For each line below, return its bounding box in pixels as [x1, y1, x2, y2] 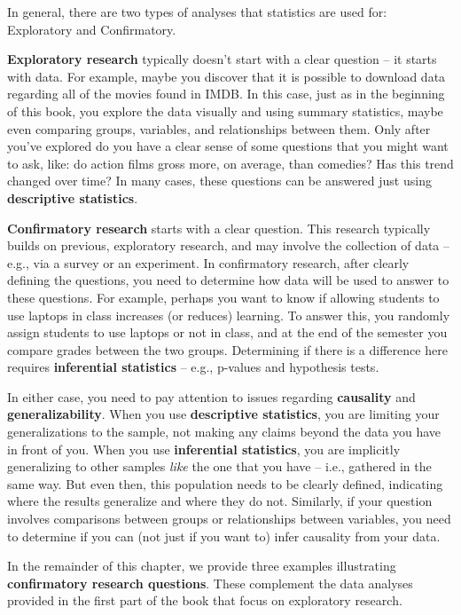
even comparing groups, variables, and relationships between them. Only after [7, 119, 431, 138]
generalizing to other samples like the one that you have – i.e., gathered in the [7, 457, 432, 476]
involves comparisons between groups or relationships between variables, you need [7, 509, 451, 528]
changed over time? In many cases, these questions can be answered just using [7, 171, 432, 190]
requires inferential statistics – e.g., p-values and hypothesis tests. [7, 358, 379, 376]
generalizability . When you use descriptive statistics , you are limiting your [7, 405, 440, 423]
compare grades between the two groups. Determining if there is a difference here [7, 340, 448, 359]
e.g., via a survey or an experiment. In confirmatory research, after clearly [7, 253, 410, 272]
